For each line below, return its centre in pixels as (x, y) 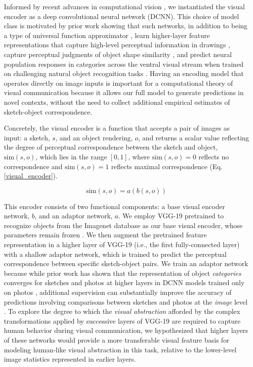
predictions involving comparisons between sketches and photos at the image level (126, 301)
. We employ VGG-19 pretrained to (171, 216)
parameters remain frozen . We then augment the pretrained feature (105, 235)
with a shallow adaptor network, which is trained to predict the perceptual (115, 254)
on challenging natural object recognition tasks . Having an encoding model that (124, 73)
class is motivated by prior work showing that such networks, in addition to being (126, 26)
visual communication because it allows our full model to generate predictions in (124, 92)
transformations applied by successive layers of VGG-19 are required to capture (122, 320)
